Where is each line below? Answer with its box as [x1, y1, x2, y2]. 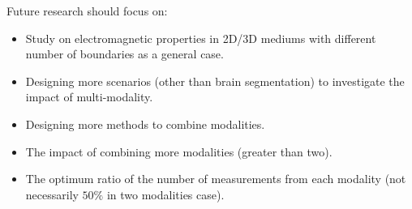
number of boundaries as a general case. [25, 45, 224, 62]
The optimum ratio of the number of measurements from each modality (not [25, 170, 406, 187]
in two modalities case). [106, 186, 225, 203]
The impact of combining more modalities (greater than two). [25, 143, 333, 160]
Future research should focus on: [6, 2, 168, 19]
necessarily [25, 186, 79, 203]
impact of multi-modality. [25, 88, 153, 105]
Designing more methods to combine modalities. [25, 115, 265, 132]
